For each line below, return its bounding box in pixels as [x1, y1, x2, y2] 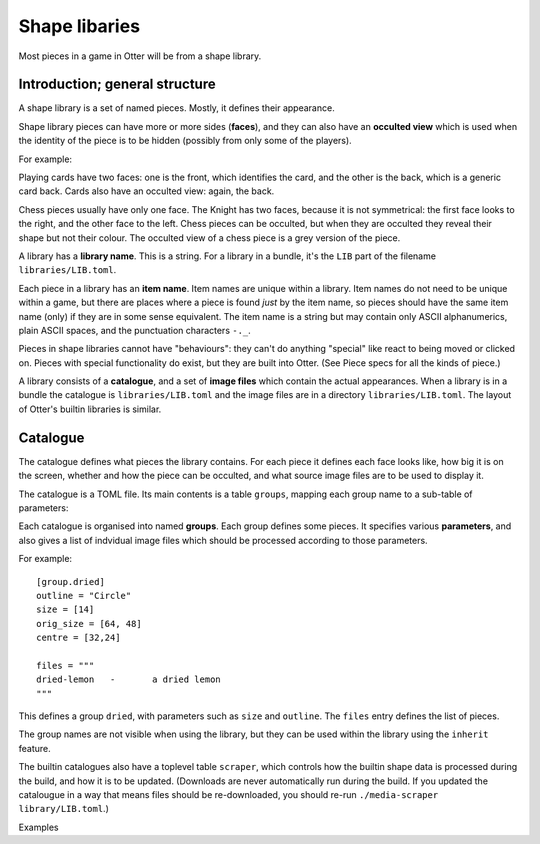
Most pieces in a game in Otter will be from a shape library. [18, 50, 262, 62]
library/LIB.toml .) [18, 803, 109, 815]
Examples [18, 821, 59, 833]
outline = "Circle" [36, 590, 132, 601]
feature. [18, 742, 52, 754]
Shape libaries [18, 15, 140, 37]
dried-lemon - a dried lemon [36, 674, 222, 685]
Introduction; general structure [18, 76, 216, 93]
